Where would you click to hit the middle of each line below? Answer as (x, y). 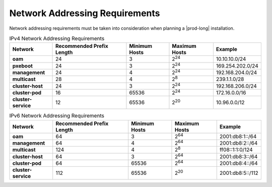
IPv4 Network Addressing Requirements (57, 39)
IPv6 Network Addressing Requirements (57, 116)
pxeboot (22, 66)
